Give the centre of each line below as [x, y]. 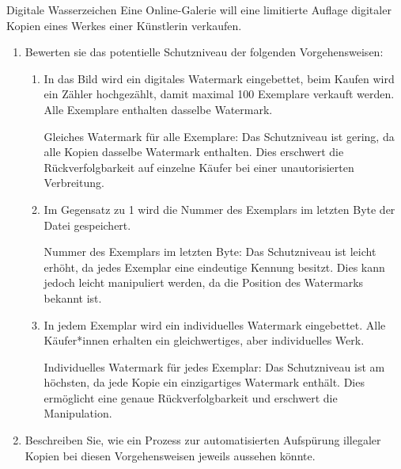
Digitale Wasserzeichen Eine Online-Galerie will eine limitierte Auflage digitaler [199, 10]
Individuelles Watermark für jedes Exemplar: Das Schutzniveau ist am [214, 366]
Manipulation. [78, 413]
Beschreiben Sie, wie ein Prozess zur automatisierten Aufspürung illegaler [203, 440]
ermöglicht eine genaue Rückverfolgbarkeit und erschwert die [191, 397]
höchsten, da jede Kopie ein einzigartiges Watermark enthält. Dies [204, 382]
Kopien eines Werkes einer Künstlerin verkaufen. [124, 25]
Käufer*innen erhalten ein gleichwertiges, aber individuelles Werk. [204, 340]
